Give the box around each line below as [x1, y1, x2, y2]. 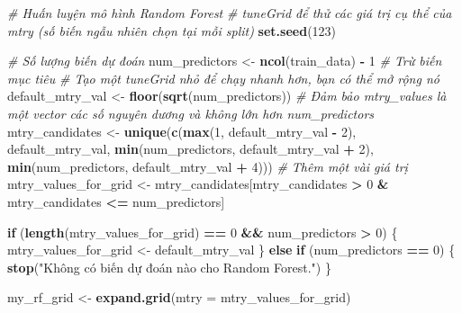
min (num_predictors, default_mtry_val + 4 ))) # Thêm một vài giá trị [7, 156, 408, 175]
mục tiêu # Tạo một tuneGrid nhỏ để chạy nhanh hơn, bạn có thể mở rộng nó [7, 68, 439, 87]
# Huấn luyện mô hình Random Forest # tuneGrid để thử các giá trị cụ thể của [7, 4, 452, 22]
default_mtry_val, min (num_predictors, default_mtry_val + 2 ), [7, 139, 374, 158]
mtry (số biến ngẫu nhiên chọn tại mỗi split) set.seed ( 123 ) [7, 21, 337, 40]
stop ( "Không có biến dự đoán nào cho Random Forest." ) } [7, 257, 331, 276]
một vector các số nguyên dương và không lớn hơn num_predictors [7, 103, 375, 122]
